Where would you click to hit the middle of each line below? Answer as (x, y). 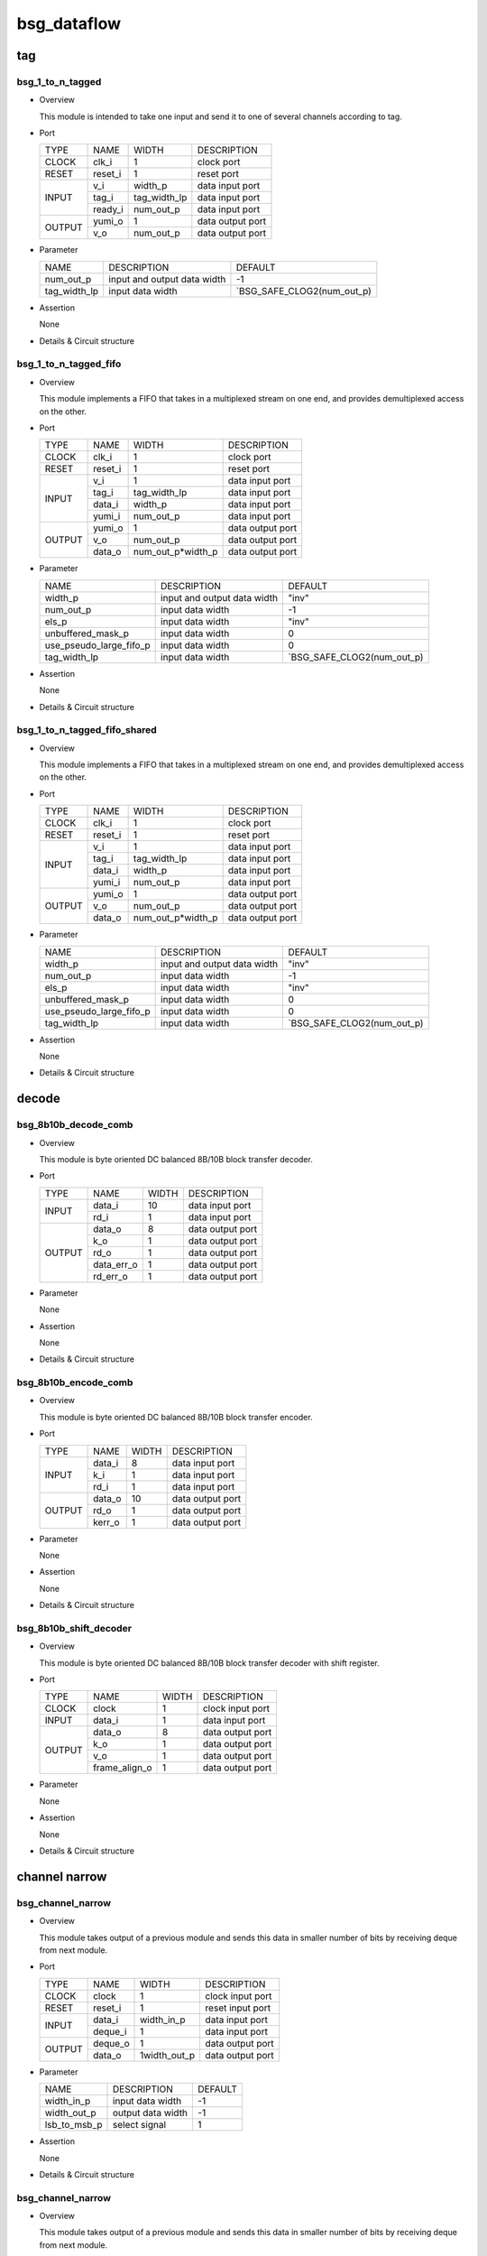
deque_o (111, 2043)
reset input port (238, 2008)
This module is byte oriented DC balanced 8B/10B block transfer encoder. (176, 1417)
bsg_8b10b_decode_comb (75, 1125)
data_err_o (116, 1264)
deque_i (110, 2031)
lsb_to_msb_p (74, 2125)
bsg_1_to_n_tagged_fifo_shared (87, 730)
